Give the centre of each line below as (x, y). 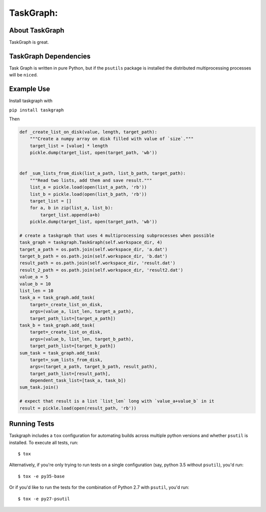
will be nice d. (23, 75)
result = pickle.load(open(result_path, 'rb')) (78, 408)
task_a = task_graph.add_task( (57, 298)
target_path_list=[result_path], (70, 373)
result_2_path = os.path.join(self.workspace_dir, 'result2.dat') (101, 270)
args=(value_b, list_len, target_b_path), (82, 339)
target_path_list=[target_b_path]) (73, 346)
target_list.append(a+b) (70, 215)
